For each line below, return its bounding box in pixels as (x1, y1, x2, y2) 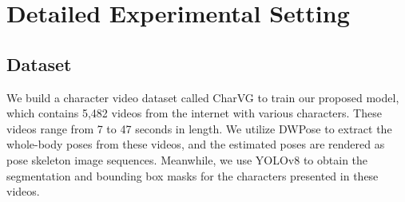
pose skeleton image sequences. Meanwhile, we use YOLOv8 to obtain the (6, 151, 368, 168)
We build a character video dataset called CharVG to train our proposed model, (6, 89, 399, 105)
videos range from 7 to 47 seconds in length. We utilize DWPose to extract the (6, 120, 392, 137)
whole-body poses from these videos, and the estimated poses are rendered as (6, 136, 385, 152)
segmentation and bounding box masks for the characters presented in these (6, 167, 379, 184)
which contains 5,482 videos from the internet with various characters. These (6, 105, 382, 121)
